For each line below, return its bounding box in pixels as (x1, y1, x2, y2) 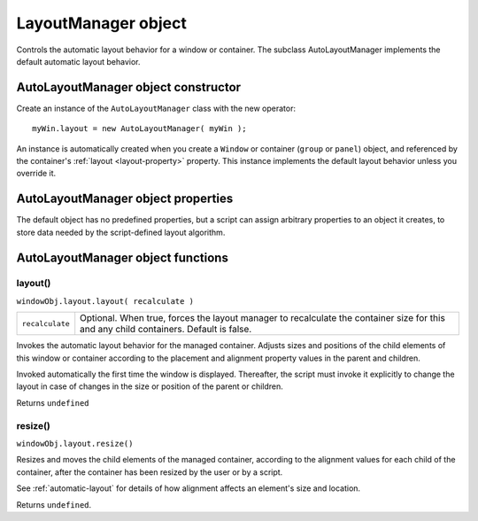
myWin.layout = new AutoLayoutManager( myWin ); (32, 124, 247, 134)
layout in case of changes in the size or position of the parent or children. (16, 381, 283, 392)
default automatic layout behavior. (16, 56, 141, 66)
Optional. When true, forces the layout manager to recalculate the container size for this (80, 312, 446, 324)
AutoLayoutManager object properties (16, 191, 234, 206)
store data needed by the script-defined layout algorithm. (16, 227, 226, 237)
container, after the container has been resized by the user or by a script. (16, 466, 283, 478)
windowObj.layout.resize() (16, 439, 134, 448)
